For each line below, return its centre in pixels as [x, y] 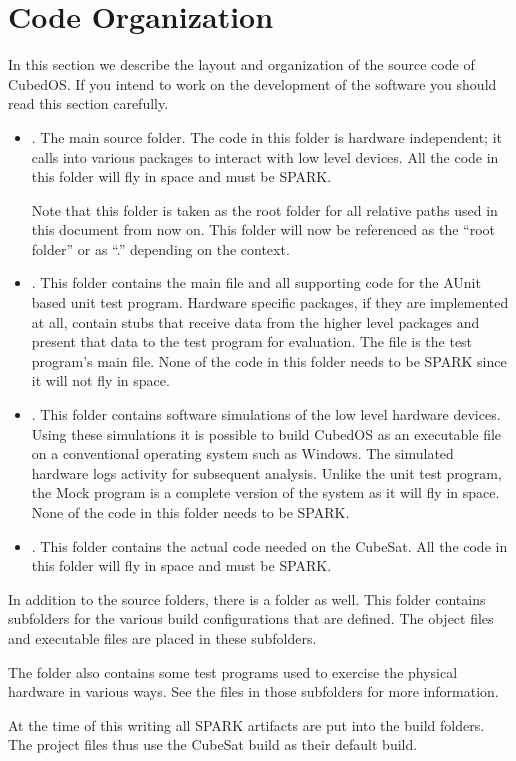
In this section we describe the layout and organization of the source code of [241, 64]
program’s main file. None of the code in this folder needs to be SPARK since [269, 360]
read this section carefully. [88, 103]
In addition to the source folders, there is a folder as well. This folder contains [247, 598]
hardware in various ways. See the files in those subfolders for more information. [253, 691]
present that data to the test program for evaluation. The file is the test [252, 341]
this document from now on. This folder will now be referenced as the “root [263, 229]
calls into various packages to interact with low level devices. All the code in [265, 156]
